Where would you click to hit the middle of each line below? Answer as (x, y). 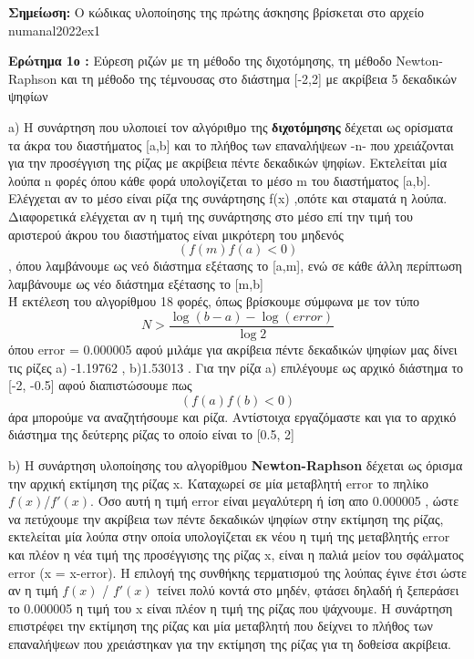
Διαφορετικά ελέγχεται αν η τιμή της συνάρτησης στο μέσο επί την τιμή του (211, 216)
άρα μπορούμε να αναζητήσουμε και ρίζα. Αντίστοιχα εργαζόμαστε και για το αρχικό (232, 416)
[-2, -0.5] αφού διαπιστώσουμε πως (100, 385)
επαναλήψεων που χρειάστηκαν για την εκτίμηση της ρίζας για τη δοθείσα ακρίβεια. (230, 643)
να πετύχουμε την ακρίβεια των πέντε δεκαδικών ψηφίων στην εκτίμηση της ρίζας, (226, 518)
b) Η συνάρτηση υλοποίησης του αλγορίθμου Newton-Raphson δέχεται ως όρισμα (236, 464)
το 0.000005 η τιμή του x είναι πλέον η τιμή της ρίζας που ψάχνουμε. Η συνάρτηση (231, 608)
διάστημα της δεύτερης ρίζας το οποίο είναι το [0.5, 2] (151, 434)
